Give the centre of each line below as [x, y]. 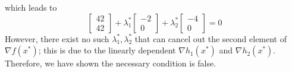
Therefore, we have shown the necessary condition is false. [111, 63]
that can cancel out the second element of [211, 38]
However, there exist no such [57, 38]
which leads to [31, 7]
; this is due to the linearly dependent [107, 50]
